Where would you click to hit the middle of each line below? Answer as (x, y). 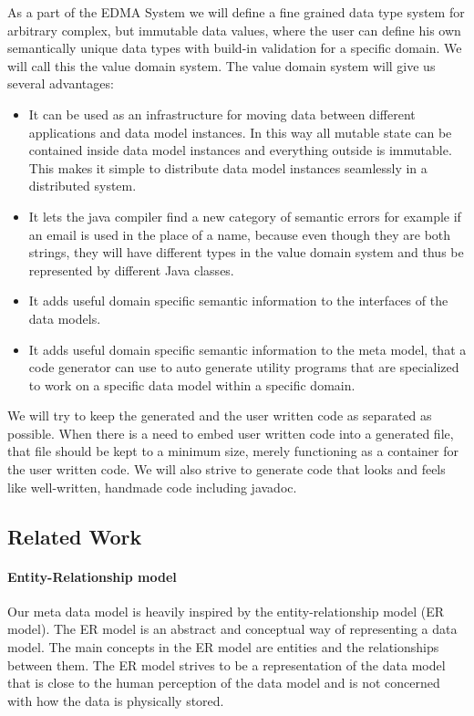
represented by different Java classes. (131, 270)
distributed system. (82, 186)
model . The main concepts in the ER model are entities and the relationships (223, 647)
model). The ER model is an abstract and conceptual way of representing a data (232, 629)
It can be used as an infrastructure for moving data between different (222, 114)
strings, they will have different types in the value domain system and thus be (246, 252)
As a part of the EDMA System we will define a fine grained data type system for (236, 12)
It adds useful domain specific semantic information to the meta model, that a (247, 349)
